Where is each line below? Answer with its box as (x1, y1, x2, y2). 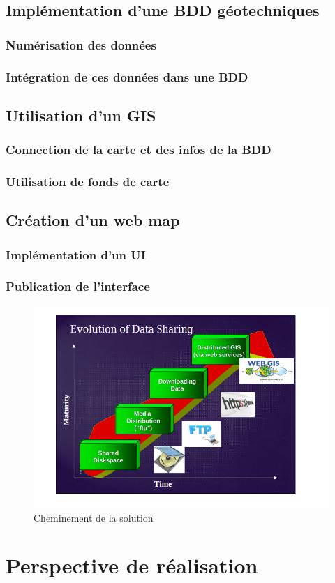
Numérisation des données (6, 36, 156, 53)
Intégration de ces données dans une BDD (6, 68, 248, 85)
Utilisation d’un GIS (6, 104, 156, 126)
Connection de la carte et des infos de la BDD (6, 141, 271, 158)
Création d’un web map (6, 209, 180, 231)
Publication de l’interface (6, 278, 150, 295)
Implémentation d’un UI (6, 245, 146, 263)
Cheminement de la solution (33, 510, 154, 524)
